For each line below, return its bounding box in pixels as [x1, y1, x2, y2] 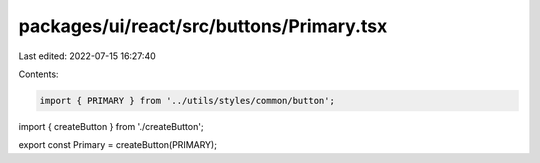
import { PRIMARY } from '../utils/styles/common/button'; [39, 95, 335, 106]
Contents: [18, 68, 59, 80]
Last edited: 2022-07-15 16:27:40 [18, 50, 157, 62]
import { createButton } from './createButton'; [18, 120, 204, 132]
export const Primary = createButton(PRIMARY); [18, 139, 217, 151]
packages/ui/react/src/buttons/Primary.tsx [18, 15, 388, 37]
